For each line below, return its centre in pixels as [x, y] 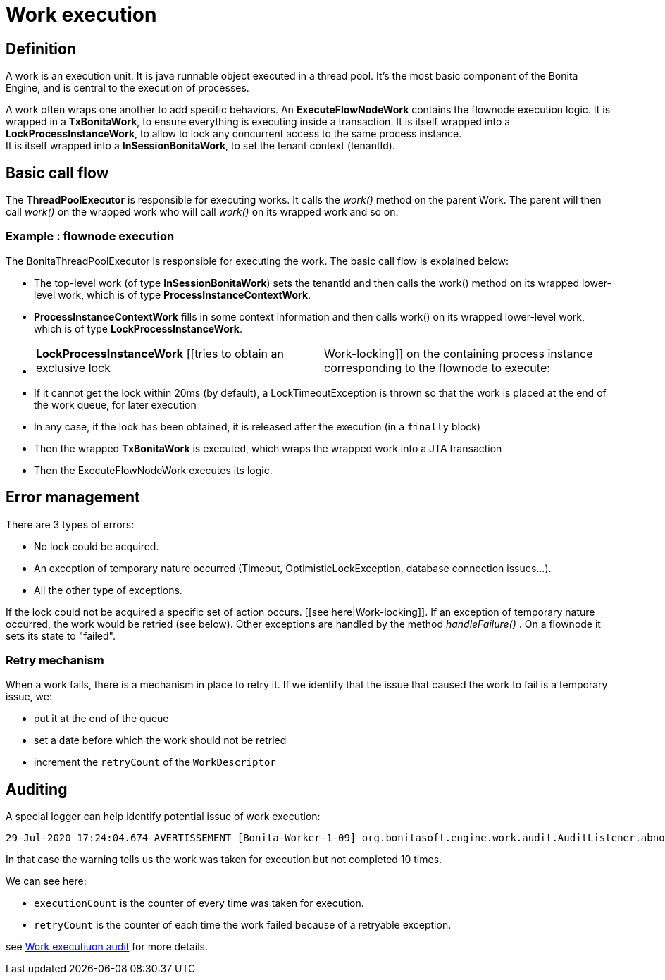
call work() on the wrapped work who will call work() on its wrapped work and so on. [202, 212]
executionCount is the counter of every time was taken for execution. [199, 903]
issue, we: [29, 697]
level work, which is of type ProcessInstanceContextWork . [173, 294]
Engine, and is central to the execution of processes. [128, 88]
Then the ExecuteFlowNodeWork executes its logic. [153, 470]
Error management [73, 497]
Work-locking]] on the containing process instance [459, 353]
